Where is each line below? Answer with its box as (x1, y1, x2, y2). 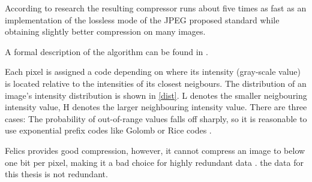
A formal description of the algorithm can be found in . (5, 45, 208, 57)
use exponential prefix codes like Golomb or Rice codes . (5, 124, 212, 136)
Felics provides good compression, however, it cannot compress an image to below (5, 144, 305, 156)
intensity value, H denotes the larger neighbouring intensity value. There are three (5, 101, 307, 113)
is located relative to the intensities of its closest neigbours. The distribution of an (5, 77, 307, 89)
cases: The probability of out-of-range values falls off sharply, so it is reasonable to (5, 112, 307, 125)
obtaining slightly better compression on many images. (5, 25, 206, 38)
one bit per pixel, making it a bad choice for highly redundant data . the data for (5, 156, 304, 168)
